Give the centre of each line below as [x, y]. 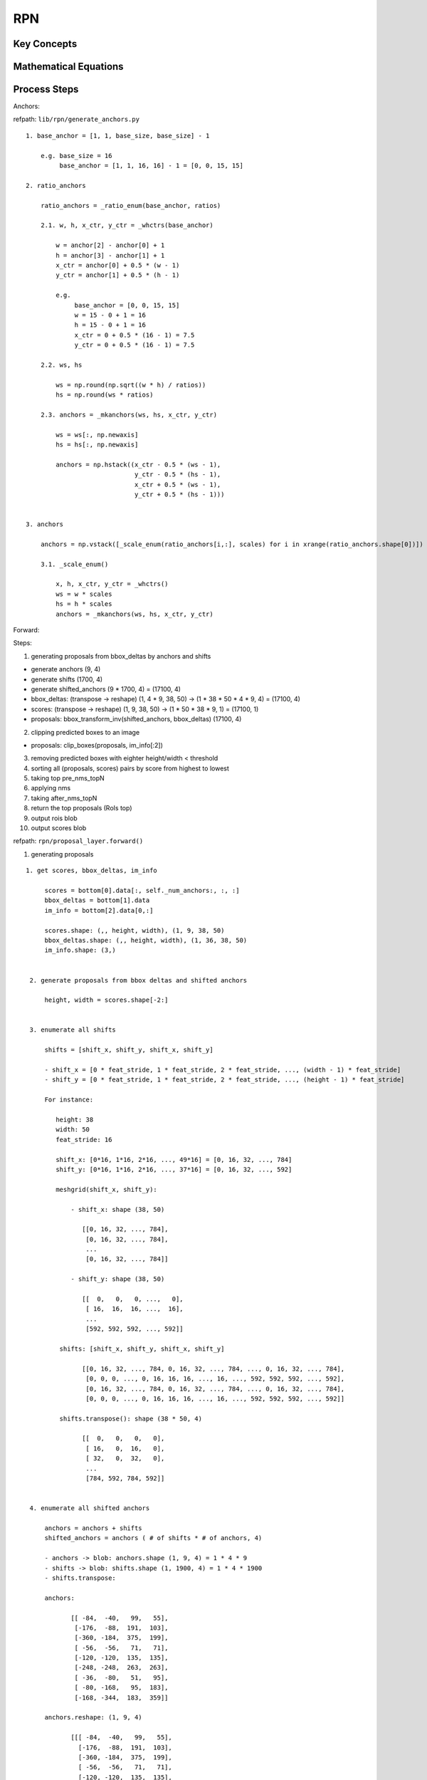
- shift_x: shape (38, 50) [118, 1209]
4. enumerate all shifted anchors [90, 1508]
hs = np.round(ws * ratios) [105, 395]
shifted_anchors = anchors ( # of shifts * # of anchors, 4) [153, 1538]
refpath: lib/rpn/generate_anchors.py [77, 119]
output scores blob [59, 828]
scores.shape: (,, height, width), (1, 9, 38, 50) [135, 930]
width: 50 [73, 1130]
